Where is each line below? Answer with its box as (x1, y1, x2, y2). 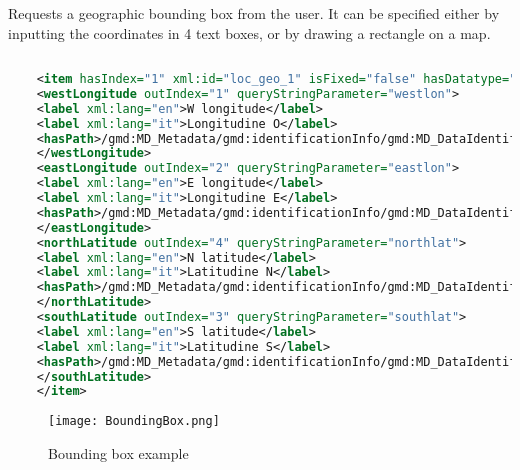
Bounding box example (48, 442, 189, 463)
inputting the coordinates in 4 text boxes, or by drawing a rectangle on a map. (8, 22, 491, 43)
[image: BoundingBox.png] (48, 414, 220, 429)
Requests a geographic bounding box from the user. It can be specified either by (8, 3, 500, 23)
